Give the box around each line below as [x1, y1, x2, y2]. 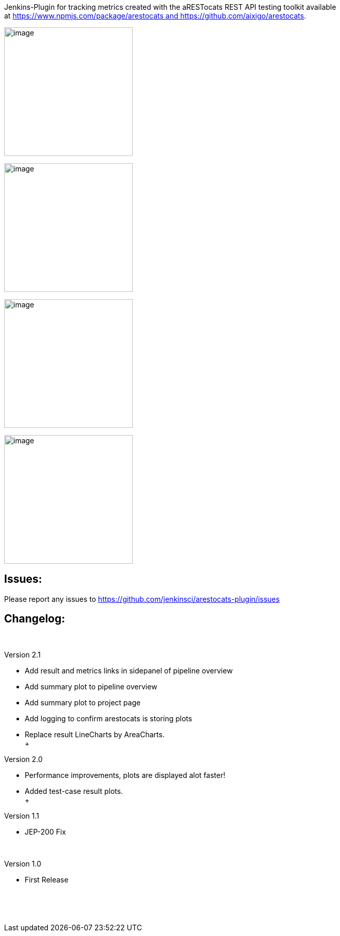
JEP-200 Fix [25, 827, 66, 836]
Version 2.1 [4, 650, 41, 659]
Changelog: [4, 612, 65, 626]
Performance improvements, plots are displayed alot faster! [25, 770, 225, 779]
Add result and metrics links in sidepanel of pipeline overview [25, 666, 233, 675]
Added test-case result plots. [25, 786, 123, 795]
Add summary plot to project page [25, 698, 141, 707]
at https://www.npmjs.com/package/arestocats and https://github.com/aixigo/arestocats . [4, 11, 306, 20]
